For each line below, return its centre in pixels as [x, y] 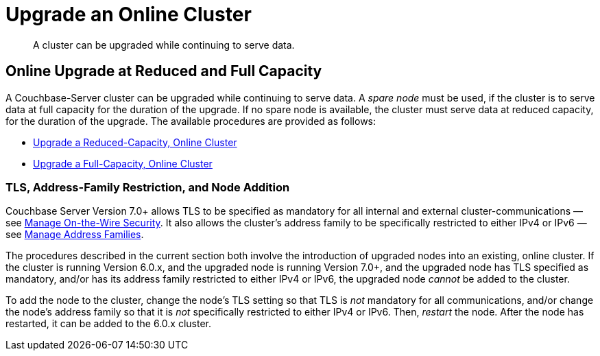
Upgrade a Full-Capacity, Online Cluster [123, 163]
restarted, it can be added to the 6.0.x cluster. [109, 324]
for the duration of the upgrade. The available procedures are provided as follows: [191, 121]
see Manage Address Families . [75, 235]
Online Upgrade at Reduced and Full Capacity [164, 71]
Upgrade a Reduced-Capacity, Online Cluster [135, 142]
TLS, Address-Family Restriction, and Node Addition [148, 187]
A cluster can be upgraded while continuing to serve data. [164, 45]
